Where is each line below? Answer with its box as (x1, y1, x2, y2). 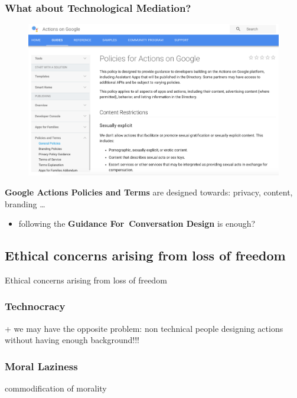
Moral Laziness (5, 358, 78, 373)
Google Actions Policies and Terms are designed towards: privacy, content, (5, 185, 293, 198)
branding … (5, 197, 45, 210)
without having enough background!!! (5, 334, 139, 346)
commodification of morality (5, 382, 107, 394)
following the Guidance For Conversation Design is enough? (18, 217, 256, 230)
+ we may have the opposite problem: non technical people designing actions (5, 322, 283, 334)
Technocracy (5, 299, 66, 314)
